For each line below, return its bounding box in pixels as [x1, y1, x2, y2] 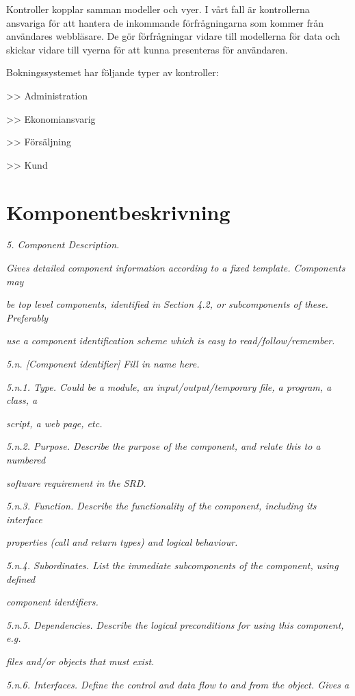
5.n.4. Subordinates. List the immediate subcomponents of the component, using [6, 557, 339, 572]
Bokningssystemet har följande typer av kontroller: [6, 65, 219, 80]
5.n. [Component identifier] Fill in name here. [6, 357, 200, 371]
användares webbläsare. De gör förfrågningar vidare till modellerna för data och [6, 29, 341, 43]
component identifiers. [6, 595, 98, 609]
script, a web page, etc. [6, 416, 103, 430]
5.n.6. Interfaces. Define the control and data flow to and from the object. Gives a [6, 677, 350, 691]
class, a [6, 393, 38, 407]
